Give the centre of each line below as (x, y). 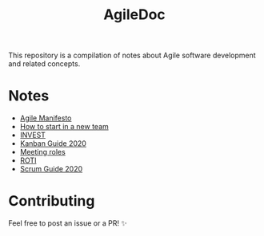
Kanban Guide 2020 (53, 144)
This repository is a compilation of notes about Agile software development (132, 55)
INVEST (33, 135)
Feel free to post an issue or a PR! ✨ (68, 223)
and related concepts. (44, 64)
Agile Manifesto (46, 118)
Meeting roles (42, 152)
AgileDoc (134, 15)
